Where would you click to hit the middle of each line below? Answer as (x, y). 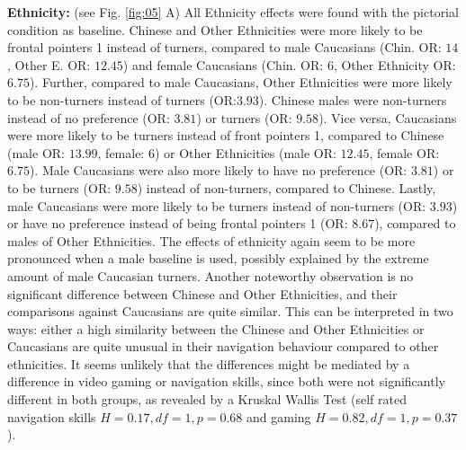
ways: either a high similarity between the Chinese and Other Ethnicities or (216, 328)
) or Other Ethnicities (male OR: (245, 152)
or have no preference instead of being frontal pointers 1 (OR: (178, 223)
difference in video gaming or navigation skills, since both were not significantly (226, 381)
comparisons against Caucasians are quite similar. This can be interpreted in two (230, 311)
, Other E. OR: (49, 64)
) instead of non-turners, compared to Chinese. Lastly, (287, 187)
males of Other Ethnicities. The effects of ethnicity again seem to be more (211, 240)
